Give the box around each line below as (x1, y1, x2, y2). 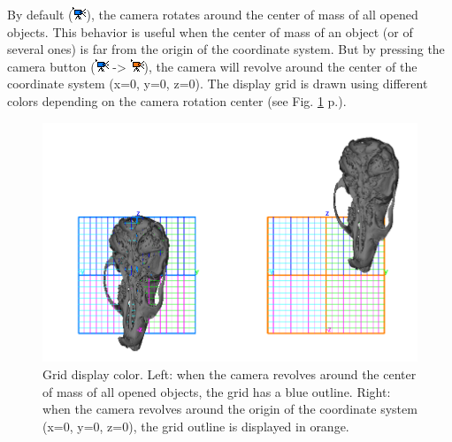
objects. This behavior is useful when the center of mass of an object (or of (7, 22, 413, 41)
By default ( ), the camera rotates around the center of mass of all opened (7, 5, 418, 23)
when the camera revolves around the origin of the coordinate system (42, 400, 418, 418)
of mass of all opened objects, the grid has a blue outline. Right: (42, 382, 391, 400)
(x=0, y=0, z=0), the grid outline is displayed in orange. (42, 416, 349, 435)
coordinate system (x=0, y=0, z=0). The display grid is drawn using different (7, 74, 428, 93)
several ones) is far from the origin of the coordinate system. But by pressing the (7, 40, 445, 58)
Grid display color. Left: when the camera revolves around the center (42, 364, 417, 383)
